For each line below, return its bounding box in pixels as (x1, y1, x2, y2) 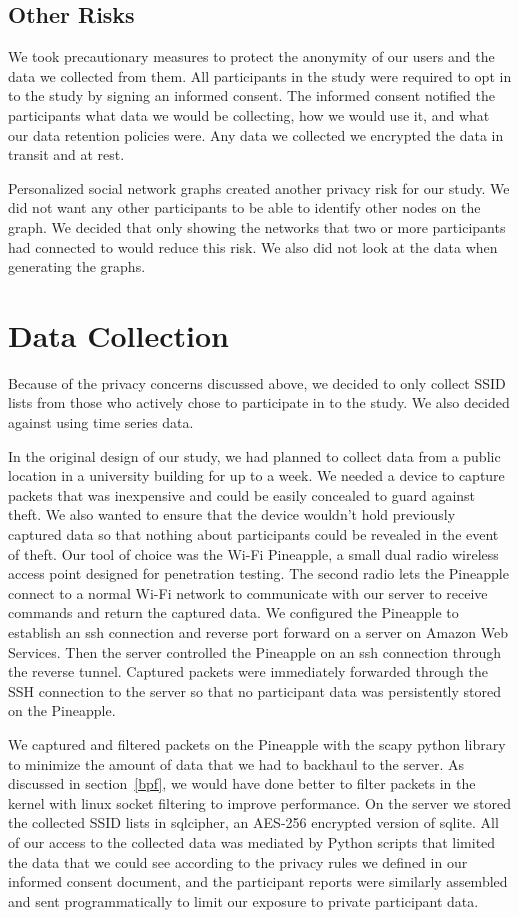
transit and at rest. (8, 144, 125, 165)
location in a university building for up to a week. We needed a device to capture (8, 465, 505, 486)
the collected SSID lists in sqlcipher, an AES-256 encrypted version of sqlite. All (8, 812, 499, 833)
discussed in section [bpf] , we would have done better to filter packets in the (8, 773, 476, 794)
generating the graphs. (8, 256, 146, 277)
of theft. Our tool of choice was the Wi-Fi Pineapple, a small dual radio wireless (8, 543, 499, 564)
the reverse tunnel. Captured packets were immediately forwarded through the (8, 661, 488, 682)
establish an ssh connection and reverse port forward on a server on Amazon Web (8, 621, 509, 642)
